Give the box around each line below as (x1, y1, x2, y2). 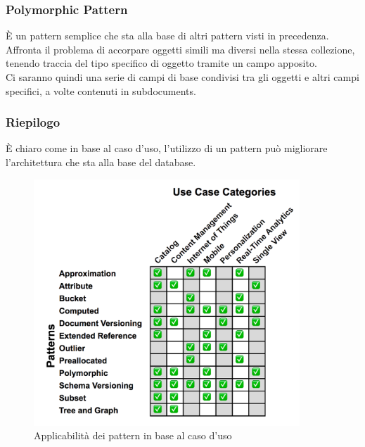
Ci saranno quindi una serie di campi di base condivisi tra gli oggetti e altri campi (6, 70, 359, 84)
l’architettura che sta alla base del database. (6, 155, 196, 169)
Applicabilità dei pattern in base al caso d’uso (34, 428, 232, 443)
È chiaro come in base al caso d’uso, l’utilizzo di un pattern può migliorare (6, 141, 328, 156)
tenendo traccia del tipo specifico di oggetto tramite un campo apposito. (6, 56, 317, 70)
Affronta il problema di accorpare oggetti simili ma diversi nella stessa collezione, (6, 42, 355, 56)
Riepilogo (6, 113, 60, 131)
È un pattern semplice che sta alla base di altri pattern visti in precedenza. (6, 28, 329, 43)
